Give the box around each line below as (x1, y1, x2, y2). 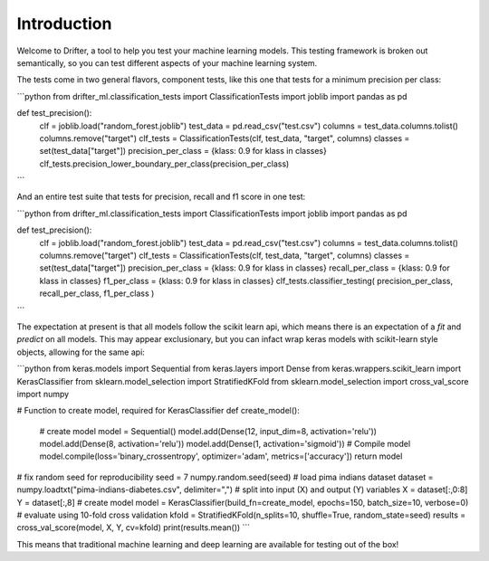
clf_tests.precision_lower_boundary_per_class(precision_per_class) (39, 158, 290, 169)
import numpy (16, 388, 70, 399)
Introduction (16, 14, 112, 33)
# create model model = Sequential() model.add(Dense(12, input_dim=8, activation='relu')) (39, 425, 378, 436)
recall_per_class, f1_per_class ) (39, 288, 155, 299)
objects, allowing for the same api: (16, 347, 145, 357)
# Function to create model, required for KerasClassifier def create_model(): (16, 405, 301, 416)
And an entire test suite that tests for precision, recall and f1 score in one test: (16, 191, 306, 203)
